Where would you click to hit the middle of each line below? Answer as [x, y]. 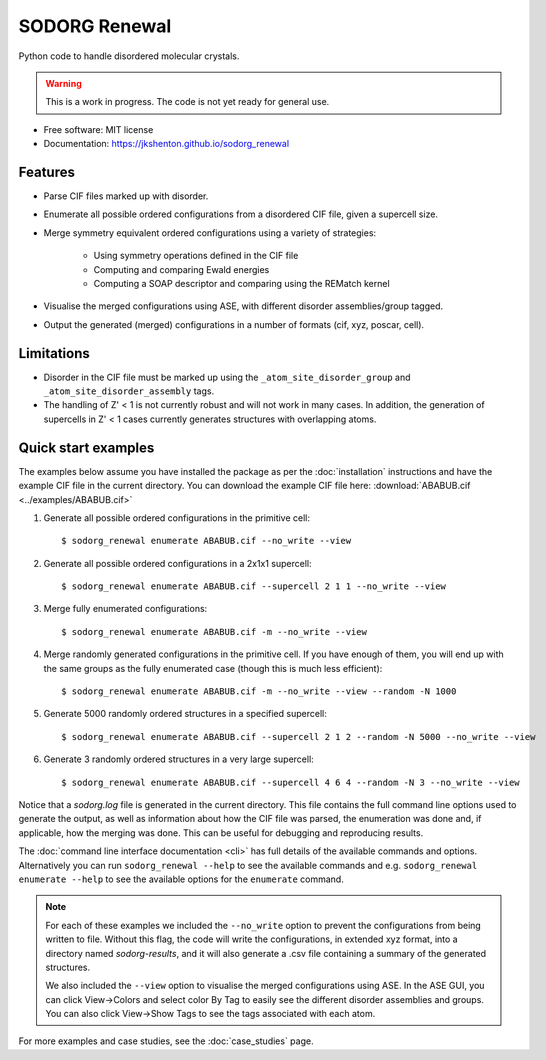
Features [46, 171]
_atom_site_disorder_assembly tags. [129, 391]
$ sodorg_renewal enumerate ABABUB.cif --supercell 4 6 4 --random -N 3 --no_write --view [290, 782]
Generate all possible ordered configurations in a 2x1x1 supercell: [177, 563]
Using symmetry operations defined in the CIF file [196, 256]
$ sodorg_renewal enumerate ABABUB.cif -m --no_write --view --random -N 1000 [259, 691]
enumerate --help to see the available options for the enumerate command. [181, 879]
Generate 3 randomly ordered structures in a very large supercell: [178, 759]
